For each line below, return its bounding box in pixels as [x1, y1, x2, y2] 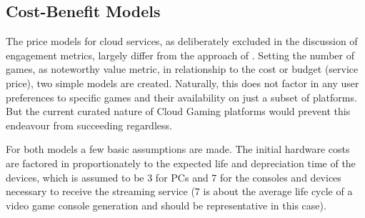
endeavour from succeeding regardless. [6, 117, 172, 132]
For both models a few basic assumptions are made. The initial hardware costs [6, 142, 350, 157]
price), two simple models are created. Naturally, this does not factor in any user [6, 75, 359, 90]
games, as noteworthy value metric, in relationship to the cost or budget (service [6, 61, 359, 76]
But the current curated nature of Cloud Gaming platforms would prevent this [6, 104, 351, 119]
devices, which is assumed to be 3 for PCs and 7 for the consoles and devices [6, 169, 341, 184]
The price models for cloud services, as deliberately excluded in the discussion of [6, 34, 358, 49]
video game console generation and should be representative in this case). [6, 197, 326, 212]
